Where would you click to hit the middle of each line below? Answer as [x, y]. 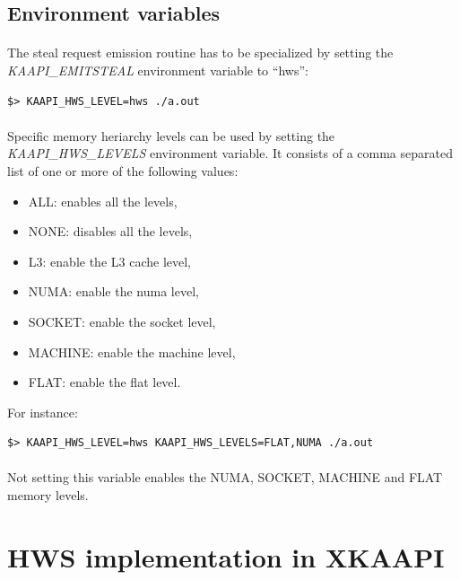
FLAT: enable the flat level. [104, 382]
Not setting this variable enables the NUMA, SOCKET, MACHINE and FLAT [225, 477]
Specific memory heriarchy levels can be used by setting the [171, 135]
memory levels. [48, 495]
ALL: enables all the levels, [103, 201]
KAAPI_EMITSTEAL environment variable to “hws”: [158, 70]
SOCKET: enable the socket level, [122, 321]
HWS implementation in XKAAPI [226, 556]
